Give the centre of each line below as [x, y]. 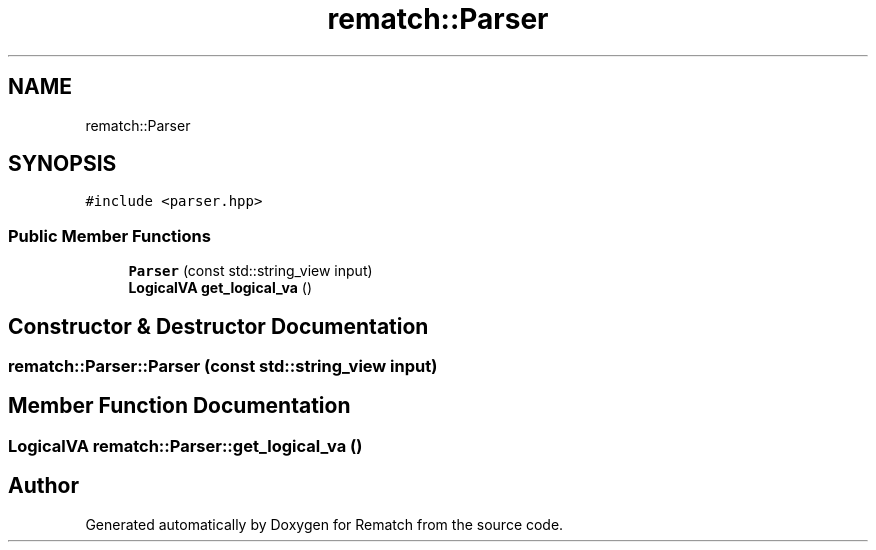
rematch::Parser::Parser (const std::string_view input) [223, 366]
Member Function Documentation [179, 406]
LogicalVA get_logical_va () [220, 288]
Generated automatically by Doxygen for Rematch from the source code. [324, 524]
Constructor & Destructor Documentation [218, 326]
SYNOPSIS [62, 164]
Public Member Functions [109, 235]
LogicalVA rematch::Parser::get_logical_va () [185, 445]
